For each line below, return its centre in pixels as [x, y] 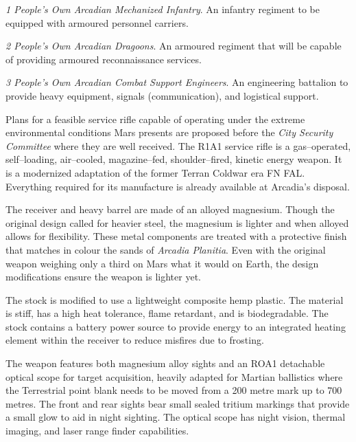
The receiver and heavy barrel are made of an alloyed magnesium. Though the [170, 209]
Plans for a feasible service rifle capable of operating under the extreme [155, 119]
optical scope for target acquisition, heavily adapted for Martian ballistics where [174, 376]
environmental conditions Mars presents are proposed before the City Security [169, 132]
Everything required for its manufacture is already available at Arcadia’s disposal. [178, 186]
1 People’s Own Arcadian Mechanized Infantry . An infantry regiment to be [163, 9]
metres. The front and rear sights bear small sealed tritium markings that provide [178, 403]
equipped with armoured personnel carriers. [97, 22]
